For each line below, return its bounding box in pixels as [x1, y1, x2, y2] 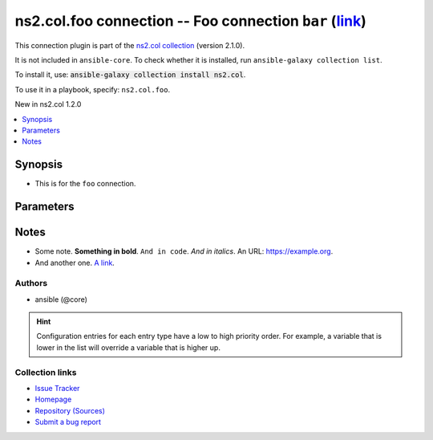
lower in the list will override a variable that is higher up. [36, 342, 221, 352]
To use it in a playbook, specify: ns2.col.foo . [14, 84, 171, 94]
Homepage [34, 394, 72, 405]
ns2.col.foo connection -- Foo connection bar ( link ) [14, 12, 366, 30]
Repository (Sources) [34, 405, 106, 415]
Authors [14, 278, 48, 289]
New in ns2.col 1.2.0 [14, 100, 82, 109]
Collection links [14, 366, 77, 377]
